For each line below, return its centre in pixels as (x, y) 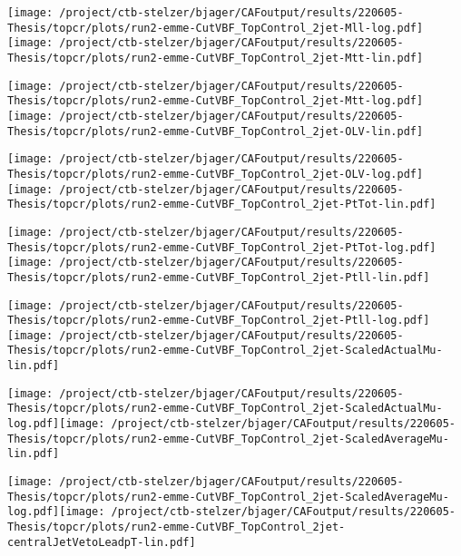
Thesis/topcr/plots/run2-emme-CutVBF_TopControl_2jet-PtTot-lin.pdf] (222, 205)
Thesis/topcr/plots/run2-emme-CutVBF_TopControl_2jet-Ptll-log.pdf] (219, 321)
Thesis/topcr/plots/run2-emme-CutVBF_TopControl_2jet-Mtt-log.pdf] (216, 101)
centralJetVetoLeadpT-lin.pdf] (102, 542)
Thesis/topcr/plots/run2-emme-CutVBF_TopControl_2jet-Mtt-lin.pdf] (216, 58)
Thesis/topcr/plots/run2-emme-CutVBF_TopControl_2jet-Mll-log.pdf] (216, 28)
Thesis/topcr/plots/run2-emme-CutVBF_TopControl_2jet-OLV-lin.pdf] (216, 131)
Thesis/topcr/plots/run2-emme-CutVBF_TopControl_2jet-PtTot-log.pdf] (222, 247)
